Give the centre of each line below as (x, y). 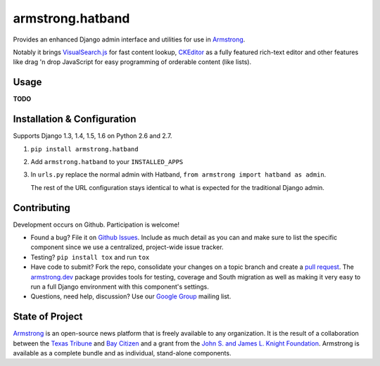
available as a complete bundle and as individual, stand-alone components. (122, 353)
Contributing (42, 208)
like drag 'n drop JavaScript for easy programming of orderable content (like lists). (132, 62)
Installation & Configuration (75, 119)
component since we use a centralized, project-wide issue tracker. (127, 247)
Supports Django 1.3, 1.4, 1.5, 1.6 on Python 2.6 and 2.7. (93, 136)
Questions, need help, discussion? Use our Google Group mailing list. (131, 296)
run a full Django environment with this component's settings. (120, 286)
